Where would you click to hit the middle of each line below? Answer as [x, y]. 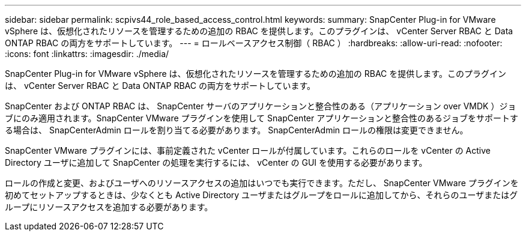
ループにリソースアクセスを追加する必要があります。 [109, 207]
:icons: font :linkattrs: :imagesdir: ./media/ [87, 54]
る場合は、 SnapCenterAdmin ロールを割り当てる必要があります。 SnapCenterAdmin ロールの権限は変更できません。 [237, 130]
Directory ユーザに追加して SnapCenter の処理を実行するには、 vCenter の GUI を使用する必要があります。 [216, 162]
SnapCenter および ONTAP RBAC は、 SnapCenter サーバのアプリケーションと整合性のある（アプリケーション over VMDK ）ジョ [261, 106]
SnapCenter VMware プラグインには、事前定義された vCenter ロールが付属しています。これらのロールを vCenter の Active [248, 150]
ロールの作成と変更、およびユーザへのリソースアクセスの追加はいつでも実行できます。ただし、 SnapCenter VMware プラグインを [262, 183]
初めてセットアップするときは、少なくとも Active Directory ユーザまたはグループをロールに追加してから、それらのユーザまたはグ [261, 195]
